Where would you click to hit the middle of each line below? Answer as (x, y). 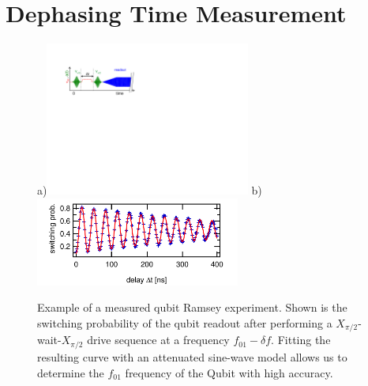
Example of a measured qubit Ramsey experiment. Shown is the (192, 307)
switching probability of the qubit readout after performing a (185, 323)
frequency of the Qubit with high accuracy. (229, 372)
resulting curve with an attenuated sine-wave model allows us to (192, 356)
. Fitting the (301, 340)
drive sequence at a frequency (158, 340)
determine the (71, 372)
